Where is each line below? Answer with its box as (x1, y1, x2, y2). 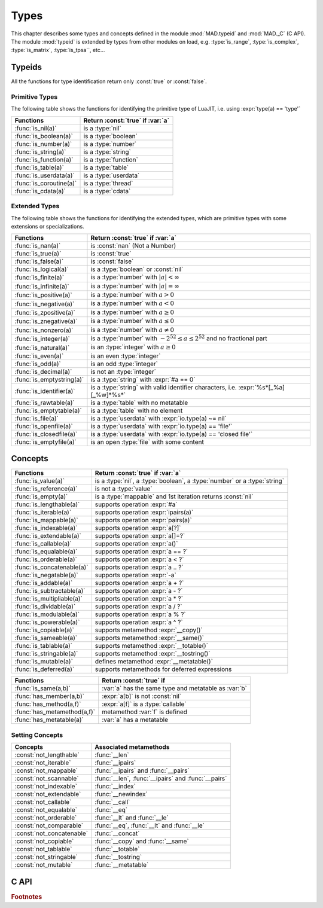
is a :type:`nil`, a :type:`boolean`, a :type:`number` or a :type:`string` (95, 477, 284, 485)
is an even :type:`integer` (90, 352, 161, 360)
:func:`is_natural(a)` (14, 343, 70, 352)
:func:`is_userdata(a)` (14, 171, 75, 179)
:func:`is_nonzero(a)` (14, 326, 74, 334)
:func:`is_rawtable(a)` (14, 398, 75, 407)
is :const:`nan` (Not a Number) (90, 242, 176, 250)
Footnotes (11, 892, 42, 901)
